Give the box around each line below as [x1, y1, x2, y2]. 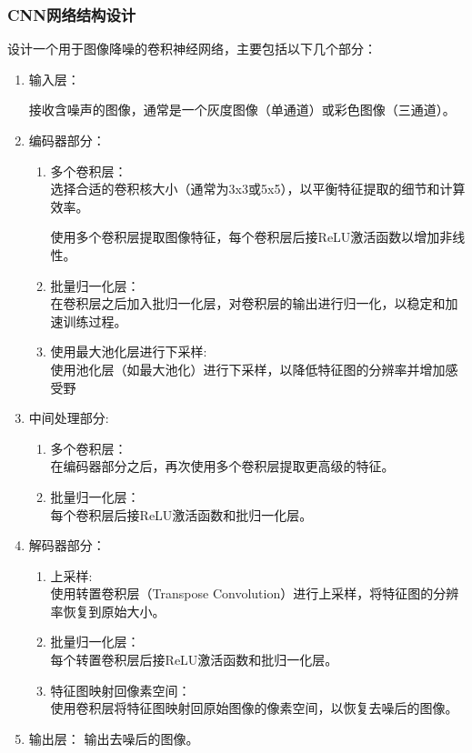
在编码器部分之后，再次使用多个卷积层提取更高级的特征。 [50, 457, 395, 476]
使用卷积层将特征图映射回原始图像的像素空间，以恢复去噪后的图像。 [50, 698, 458, 718]
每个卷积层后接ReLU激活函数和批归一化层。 [50, 505, 313, 524]
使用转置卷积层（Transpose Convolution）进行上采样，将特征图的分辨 [50, 584, 459, 603]
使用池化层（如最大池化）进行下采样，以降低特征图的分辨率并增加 [50, 359, 446, 378]
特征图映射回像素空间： [50, 680, 191, 699]
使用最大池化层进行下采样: [50, 342, 207, 361]
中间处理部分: [28, 408, 109, 427]
